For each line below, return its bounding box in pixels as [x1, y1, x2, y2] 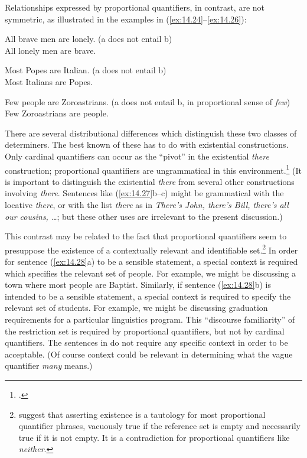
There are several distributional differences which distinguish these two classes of [5, 126, 297, 139]
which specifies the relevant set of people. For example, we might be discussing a [5, 267, 296, 279]
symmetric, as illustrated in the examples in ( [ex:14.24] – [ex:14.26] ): [5, 12, 247, 25]
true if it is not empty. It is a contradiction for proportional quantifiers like [18, 431, 290, 443]
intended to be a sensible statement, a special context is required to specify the [5, 290, 291, 302]
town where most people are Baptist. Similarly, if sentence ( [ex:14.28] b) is [5, 278, 271, 291]
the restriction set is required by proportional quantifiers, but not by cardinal [5, 324, 285, 337]
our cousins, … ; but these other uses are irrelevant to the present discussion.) [5, 210, 283, 222]
